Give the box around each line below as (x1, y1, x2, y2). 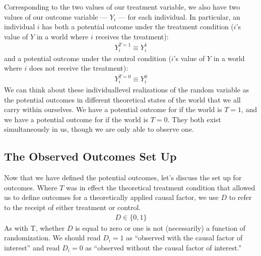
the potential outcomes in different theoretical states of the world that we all (4, 94, 241, 105)
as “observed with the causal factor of (126, 232, 243, 243)
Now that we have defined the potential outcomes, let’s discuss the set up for (4, 172, 242, 183)
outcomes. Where (4, 182, 57, 192)
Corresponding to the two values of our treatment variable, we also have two (4, 2, 240, 12)
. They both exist (167, 114, 221, 124)
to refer (229, 192, 252, 202)
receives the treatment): (95, 31, 169, 41)
